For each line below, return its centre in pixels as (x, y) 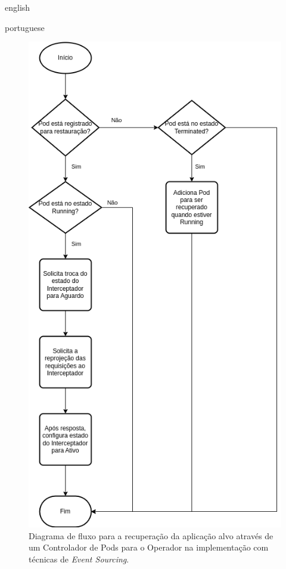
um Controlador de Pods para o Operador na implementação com (149, 547)
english (18, 7)
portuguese (25, 27)
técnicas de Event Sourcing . (79, 559)
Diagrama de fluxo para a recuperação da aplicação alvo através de (151, 535)
